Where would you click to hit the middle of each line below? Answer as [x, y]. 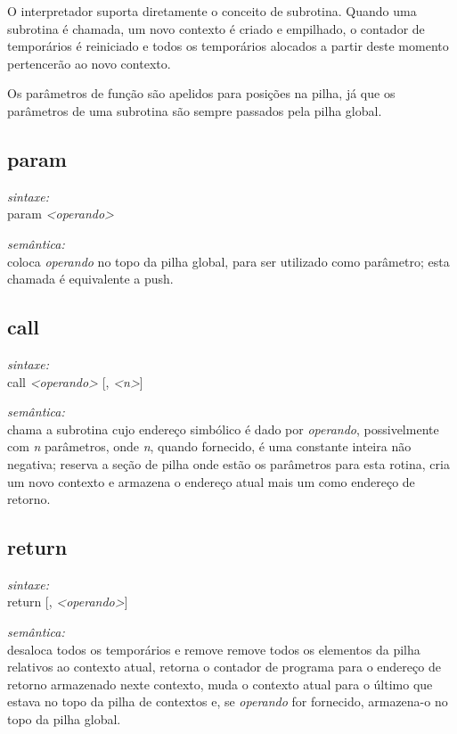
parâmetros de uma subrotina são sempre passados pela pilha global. [195, 110]
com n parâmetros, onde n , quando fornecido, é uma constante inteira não [209, 446]
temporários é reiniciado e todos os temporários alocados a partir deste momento [228, 46]
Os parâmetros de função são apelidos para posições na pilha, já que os [201, 93]
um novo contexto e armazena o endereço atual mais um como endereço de [211, 481]
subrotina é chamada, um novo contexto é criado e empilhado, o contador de [216, 28]
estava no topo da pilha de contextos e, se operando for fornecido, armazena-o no [228, 701]
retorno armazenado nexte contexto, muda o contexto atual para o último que [220, 684]
